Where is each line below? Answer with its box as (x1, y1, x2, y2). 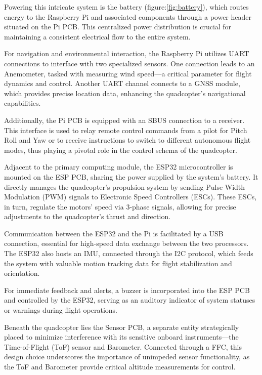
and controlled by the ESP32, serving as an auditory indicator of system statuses (4, 295, 255, 305)
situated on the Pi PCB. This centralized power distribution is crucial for (4, 21, 232, 32)
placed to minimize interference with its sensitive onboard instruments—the (4, 331, 239, 342)
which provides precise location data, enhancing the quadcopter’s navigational (4, 88, 246, 98)
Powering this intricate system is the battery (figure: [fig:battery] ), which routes (4, 2, 249, 12)
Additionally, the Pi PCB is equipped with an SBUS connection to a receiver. (4, 114, 245, 125)
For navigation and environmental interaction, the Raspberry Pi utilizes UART (4, 48, 249, 59)
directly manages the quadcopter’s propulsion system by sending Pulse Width (4, 181, 245, 192)
